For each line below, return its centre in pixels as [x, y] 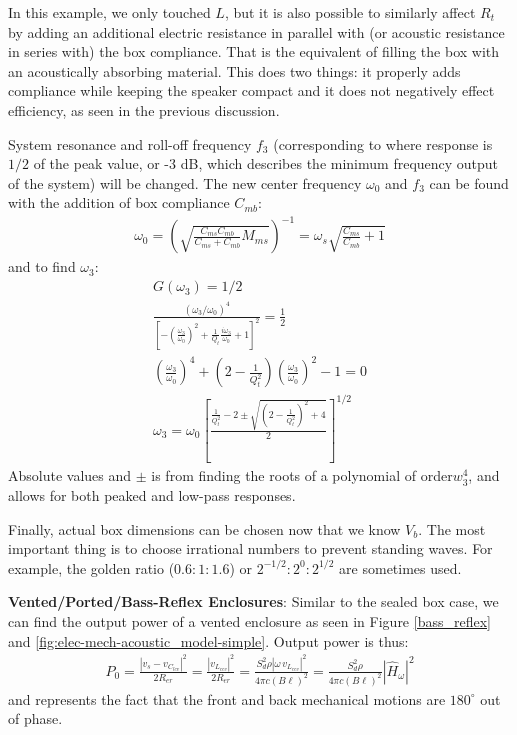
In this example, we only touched [109, 12]
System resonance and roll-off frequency [130, 143]
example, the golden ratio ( [91, 567]
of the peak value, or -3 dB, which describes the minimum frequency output [266, 163]
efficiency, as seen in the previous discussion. [144, 109]
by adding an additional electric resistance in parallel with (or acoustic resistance [256, 31]
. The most [452, 528]
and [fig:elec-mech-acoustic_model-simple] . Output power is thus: [208, 640]
